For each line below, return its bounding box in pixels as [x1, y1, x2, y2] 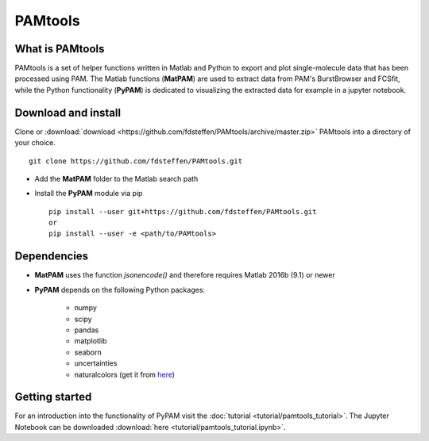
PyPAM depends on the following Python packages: [34, 285, 206, 294]
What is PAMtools [14, 42, 105, 56]
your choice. [14, 138, 56, 148]
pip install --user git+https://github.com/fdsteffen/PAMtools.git [48, 207, 317, 216]
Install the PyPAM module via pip [34, 189, 143, 198]
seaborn [74, 347, 102, 357]
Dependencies [14, 250, 89, 263]
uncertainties [74, 359, 118, 368]
